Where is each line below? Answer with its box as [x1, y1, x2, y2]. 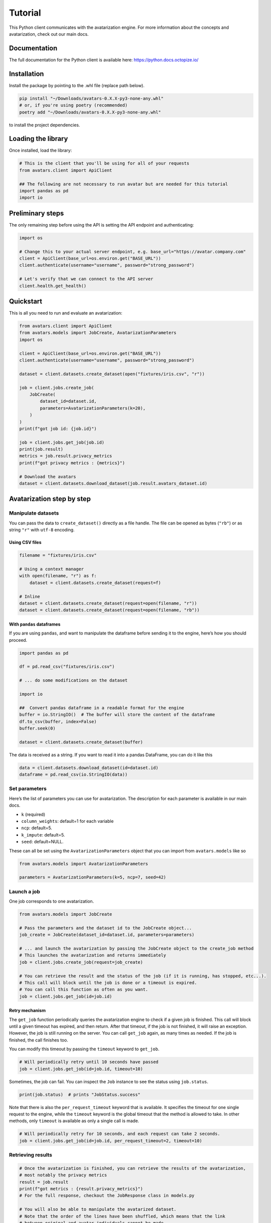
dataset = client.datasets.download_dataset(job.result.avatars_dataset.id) [19, 481, 208, 486]
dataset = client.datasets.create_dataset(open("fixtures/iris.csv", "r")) [19, 371, 205, 377]
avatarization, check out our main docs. [9, 31, 89, 37]
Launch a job [9, 888, 40, 895]
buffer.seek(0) [19, 725, 56, 731]
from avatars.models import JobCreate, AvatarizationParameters [19, 330, 177, 336]
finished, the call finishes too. [9, 1037, 68, 1043]
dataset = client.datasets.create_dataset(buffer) [19, 739, 144, 745]
